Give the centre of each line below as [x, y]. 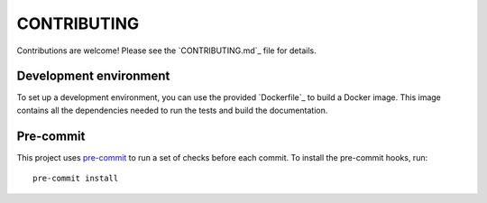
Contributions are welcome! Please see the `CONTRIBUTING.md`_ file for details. [166, 51]
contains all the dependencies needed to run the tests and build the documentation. [172, 110]
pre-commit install [76, 179]
